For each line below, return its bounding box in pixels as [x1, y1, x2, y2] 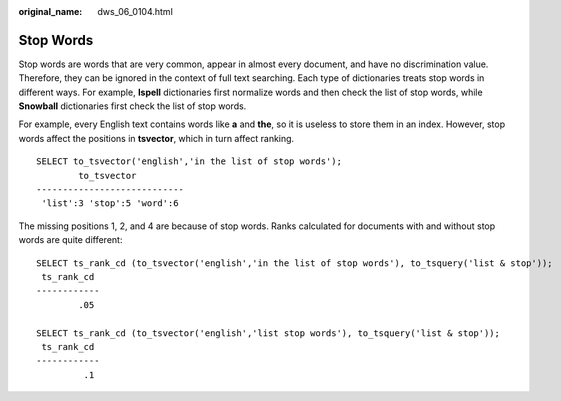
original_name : [18, 6, 83, 17]
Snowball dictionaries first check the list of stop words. [18, 100, 247, 112]
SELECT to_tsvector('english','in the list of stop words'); [36, 156, 342, 167]
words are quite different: [18, 234, 123, 246]
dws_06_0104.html [97, 6, 174, 17]
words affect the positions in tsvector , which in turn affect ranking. [18, 132, 295, 144]
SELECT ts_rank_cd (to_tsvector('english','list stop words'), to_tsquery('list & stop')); [36, 327, 500, 339]
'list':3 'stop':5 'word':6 [41, 198, 179, 209]
